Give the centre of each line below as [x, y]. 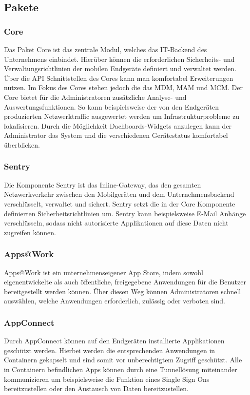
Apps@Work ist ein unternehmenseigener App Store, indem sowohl [104, 272]
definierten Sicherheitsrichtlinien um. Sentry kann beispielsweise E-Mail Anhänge [125, 213]
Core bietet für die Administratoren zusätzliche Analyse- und [95, 97]
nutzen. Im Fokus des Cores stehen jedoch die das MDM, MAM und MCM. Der [123, 87]
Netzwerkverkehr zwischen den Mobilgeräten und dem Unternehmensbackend [119, 194]
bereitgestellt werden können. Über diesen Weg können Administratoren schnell [123, 291]
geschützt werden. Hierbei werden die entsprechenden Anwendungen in [110, 350]
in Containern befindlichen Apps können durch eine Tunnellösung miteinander [121, 369]
